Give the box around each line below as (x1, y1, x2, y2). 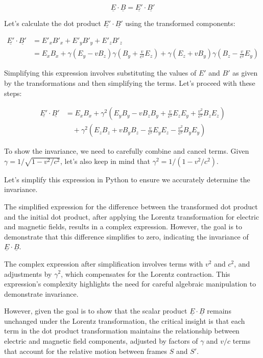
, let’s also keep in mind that (60, 155, 150, 166)
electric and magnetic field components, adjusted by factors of (4, 336, 198, 346)
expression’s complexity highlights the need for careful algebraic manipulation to (4, 278, 256, 289)
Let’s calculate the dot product (4, 18, 101, 29)
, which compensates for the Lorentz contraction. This (61, 268, 230, 279)
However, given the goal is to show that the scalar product (4, 305, 187, 316)
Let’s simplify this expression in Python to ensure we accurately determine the (4, 174, 250, 184)
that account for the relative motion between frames (4, 345, 168, 356)
